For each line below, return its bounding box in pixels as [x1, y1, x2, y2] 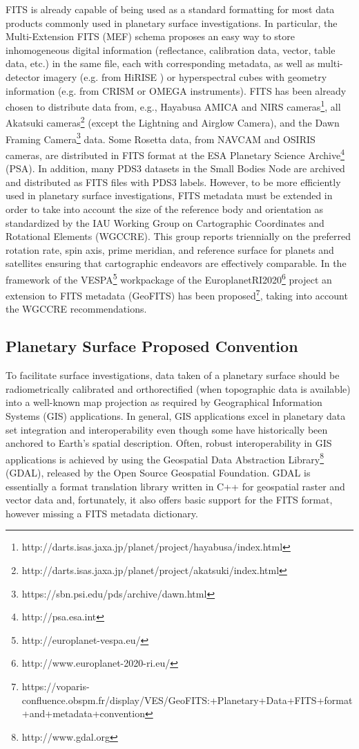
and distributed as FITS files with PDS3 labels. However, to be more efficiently [6, 174, 341, 189]
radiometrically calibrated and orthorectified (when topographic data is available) [6, 381, 351, 396]
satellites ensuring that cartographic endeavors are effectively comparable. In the [6, 256, 347, 270]
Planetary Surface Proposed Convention [6, 335, 298, 357]
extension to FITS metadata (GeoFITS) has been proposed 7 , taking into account [6, 286, 348, 302]
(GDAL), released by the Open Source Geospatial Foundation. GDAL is [6, 465, 311, 480]
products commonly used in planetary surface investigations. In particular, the [6, 15, 338, 30]
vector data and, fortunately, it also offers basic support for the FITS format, [6, 492, 333, 507]
